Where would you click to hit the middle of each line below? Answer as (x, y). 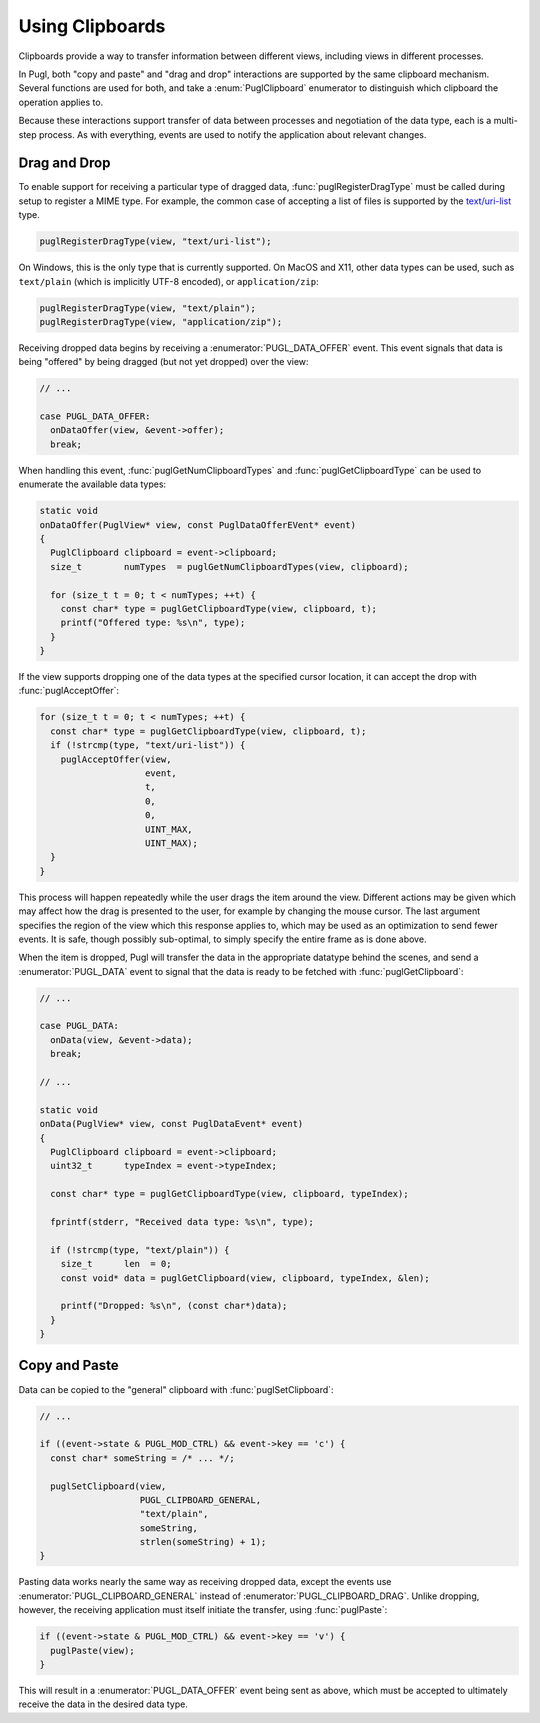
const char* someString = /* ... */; (142, 1458)
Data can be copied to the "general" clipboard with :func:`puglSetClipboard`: (176, 1389)
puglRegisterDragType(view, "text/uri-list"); (155, 241)
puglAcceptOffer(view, (116, 759)
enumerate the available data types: (92, 484)
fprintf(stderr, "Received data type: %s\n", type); (182, 1221)
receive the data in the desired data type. (103, 1704)
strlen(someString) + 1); (203, 1542)
